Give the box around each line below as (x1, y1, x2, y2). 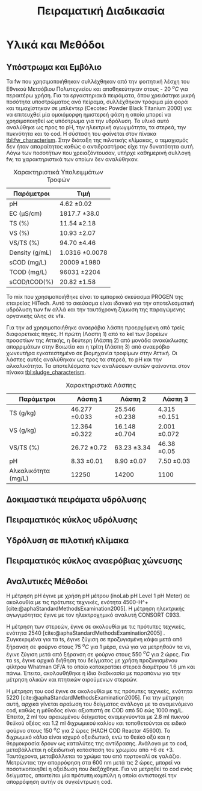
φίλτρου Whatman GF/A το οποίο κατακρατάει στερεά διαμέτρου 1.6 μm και (6, 663, 195, 671)
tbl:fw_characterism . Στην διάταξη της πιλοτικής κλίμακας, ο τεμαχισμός (6, 136, 189, 144)
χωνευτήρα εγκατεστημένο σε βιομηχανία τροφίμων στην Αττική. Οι (6, 349, 177, 356)
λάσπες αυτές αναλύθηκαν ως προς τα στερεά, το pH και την (6, 356, 162, 363)
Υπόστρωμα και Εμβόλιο (6, 62, 102, 72)
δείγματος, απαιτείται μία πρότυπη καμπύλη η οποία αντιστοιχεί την (6, 772, 177, 779)
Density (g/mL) (9, 248, 52, 257)
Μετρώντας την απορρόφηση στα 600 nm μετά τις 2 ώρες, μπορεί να (6, 759, 181, 766)
